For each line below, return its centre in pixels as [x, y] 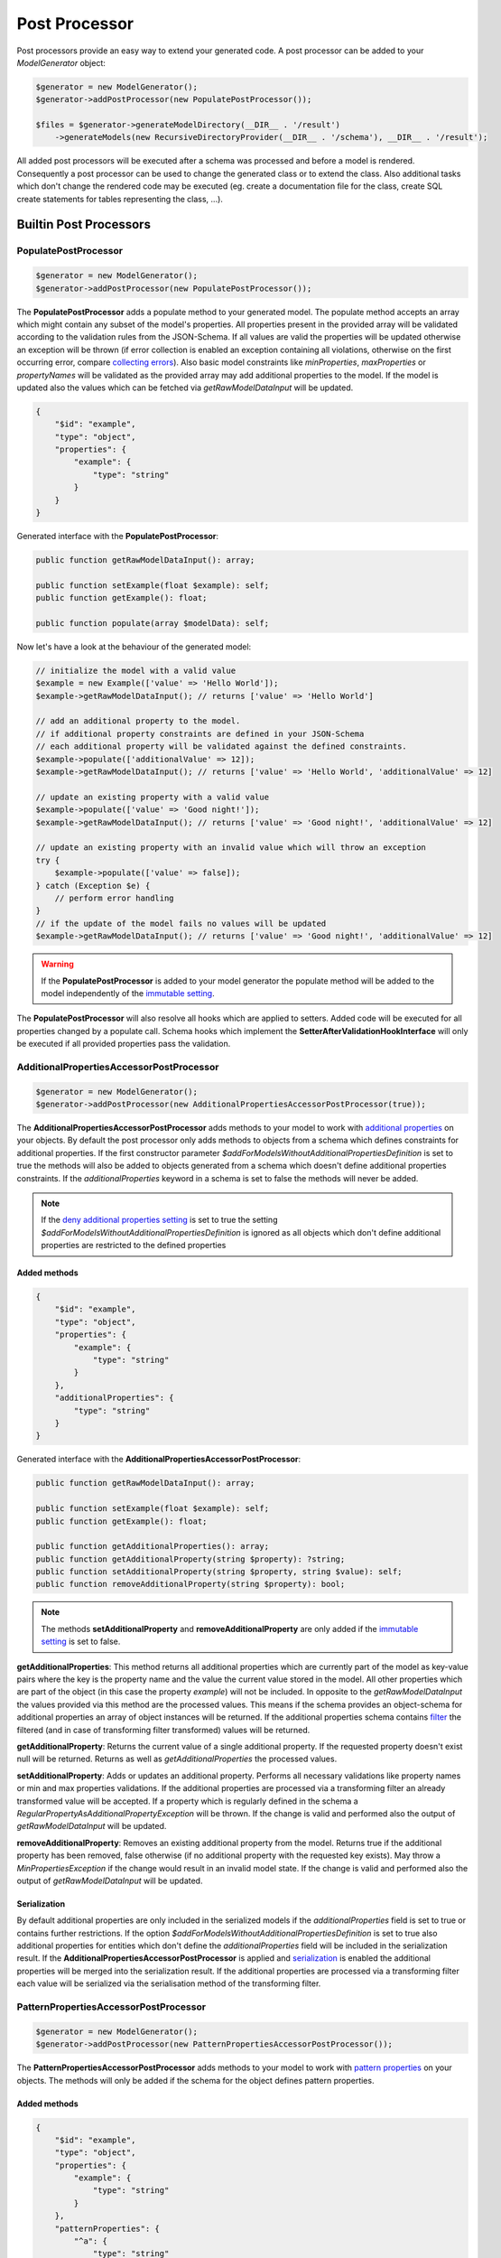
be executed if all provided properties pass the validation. [124, 1044]
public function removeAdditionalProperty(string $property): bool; [190, 1584]
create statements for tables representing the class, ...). [120, 199]
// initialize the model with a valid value [136, 670]
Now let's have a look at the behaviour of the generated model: [134, 647]
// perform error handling [115, 898]
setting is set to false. [81, 1642]
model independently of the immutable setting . [128, 993]
